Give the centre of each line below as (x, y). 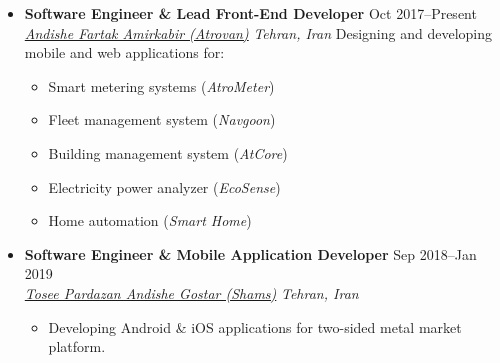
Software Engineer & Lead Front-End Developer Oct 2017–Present (250, 13)
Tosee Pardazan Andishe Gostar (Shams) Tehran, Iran (191, 292)
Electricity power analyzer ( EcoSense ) (164, 186)
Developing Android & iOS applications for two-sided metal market (255, 326)
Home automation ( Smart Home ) (150, 220)
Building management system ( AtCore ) (168, 152)
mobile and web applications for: (124, 52)
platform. (77, 346)
